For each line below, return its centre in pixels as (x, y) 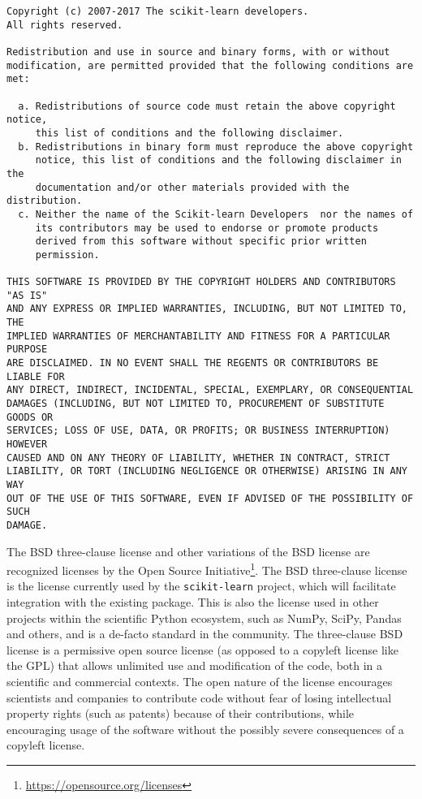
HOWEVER (27, 444)
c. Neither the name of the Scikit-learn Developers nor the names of (216, 214)
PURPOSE (27, 350)
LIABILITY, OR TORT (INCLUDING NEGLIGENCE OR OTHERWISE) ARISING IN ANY (207, 471)
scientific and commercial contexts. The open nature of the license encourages (200, 682)
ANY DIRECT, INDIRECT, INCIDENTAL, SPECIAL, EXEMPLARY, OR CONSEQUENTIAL (210, 390)
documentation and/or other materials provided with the (192, 187)
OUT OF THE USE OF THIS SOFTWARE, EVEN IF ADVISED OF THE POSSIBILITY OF (210, 498)
